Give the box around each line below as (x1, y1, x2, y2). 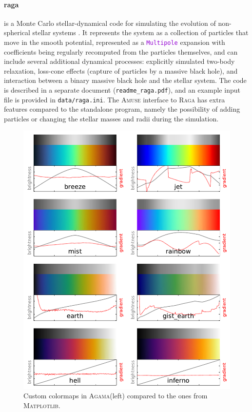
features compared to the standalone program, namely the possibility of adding (4, 104, 240, 114)
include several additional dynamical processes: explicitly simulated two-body (4, 56, 235, 66)
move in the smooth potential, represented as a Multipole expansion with (4, 37, 225, 47)
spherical (4, 27, 30, 38)
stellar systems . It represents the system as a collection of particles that (32, 27, 249, 38)
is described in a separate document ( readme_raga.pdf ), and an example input (4, 85, 240, 95)
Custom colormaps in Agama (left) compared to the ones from (23, 391, 208, 401)
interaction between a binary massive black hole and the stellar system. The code (4, 75, 247, 85)
